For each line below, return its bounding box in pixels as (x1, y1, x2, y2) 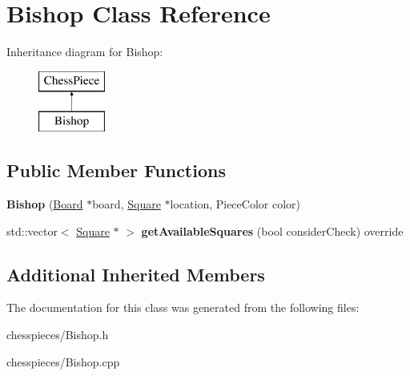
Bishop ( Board (6, 196, 83, 212)
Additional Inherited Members (6, 261, 265, 286)
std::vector (6, 222, 58, 239)
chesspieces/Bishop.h (6, 326, 109, 343)
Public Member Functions (6, 158, 226, 183)
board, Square (92, 196, 161, 212)
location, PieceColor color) (170, 196, 300, 212)
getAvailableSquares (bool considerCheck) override (141, 222, 404, 239)
